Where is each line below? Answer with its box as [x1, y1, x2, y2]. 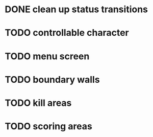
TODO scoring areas [5, 121, 92, 132]
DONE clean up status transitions [5, 4, 148, 15]
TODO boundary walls [5, 74, 100, 85]
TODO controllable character [5, 27, 129, 39]
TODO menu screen [5, 50, 90, 62]
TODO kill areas [5, 97, 72, 108]
